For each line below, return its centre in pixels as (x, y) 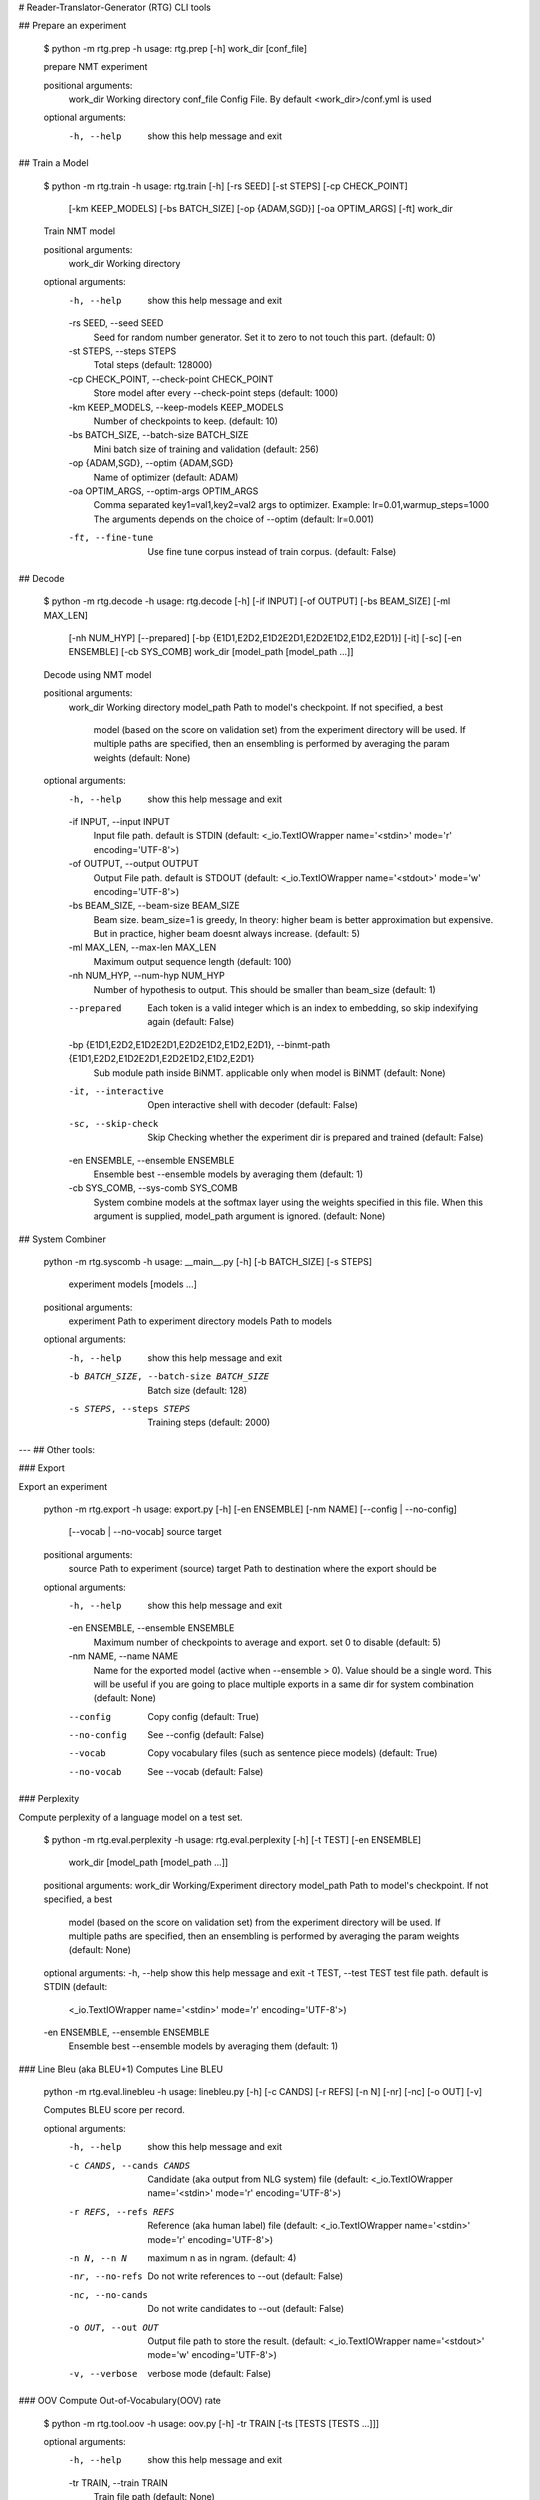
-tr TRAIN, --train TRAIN (118, 2482)
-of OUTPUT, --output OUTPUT (134, 864)
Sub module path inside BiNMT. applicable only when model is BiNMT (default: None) (269, 1072)
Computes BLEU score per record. (114, 2110)
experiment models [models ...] (132, 1284)
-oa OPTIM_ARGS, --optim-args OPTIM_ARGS (163, 491)
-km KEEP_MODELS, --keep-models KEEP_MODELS (176, 407)
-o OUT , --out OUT (113, 2327)
